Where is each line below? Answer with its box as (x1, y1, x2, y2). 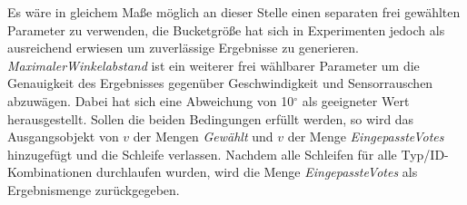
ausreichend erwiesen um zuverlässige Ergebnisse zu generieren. (7, 38, 360, 57)
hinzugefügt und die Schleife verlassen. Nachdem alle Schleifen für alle (7, 144, 397, 163)
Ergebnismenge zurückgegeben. (7, 180, 180, 199)
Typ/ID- (401, 144, 449, 163)
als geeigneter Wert (302, 91, 410, 110)
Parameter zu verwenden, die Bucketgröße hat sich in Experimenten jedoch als (7, 20, 445, 39)
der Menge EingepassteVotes (287, 127, 444, 146)
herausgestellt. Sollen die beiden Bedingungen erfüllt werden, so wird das (7, 109, 414, 128)
